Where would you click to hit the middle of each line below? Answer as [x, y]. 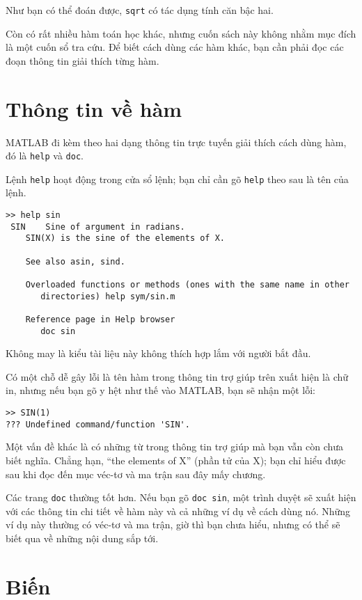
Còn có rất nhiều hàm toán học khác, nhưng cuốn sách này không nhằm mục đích [181, 33]
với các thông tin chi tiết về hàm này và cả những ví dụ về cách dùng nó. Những [178, 511]
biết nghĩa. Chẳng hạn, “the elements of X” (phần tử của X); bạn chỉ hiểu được [176, 460]
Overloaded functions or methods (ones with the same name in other [187, 285]
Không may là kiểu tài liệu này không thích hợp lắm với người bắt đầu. [158, 353]
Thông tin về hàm [94, 108]
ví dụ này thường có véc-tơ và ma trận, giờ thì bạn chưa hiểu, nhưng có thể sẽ [173, 524]
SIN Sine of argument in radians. [98, 227]
